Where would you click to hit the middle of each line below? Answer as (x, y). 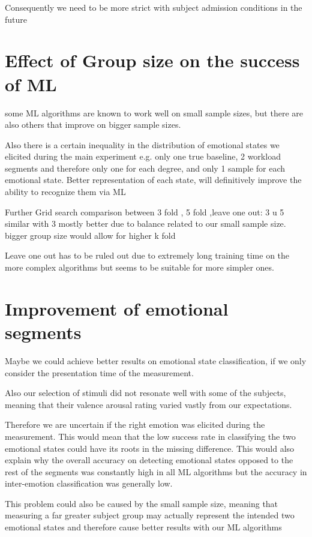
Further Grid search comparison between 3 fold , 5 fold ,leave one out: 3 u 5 (145, 211)
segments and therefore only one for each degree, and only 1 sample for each (145, 168)
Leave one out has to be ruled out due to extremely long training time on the (147, 255)
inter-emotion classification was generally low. (89, 483)
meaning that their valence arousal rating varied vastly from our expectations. (148, 404)
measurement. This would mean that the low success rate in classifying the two (150, 436)
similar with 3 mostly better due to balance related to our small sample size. (145, 223)
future (16, 19)
